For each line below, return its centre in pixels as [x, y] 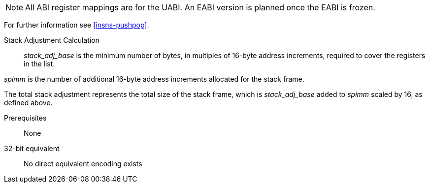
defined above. [28, 103]
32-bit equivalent [32, 148]
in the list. [39, 64]
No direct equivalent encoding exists [83, 164]
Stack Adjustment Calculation [52, 40]
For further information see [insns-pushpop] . [77, 25]
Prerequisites [25, 118]
